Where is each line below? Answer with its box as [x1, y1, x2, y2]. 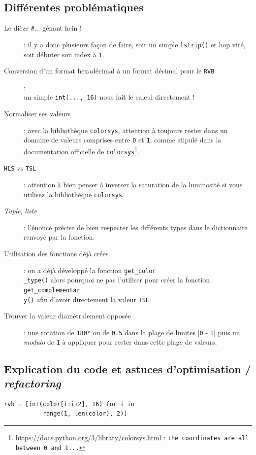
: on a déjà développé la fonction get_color [24, 265, 156, 275]
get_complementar [24, 286, 80, 294]
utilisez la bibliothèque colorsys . [24, 189, 125, 199]
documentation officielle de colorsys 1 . [24, 144, 140, 156]
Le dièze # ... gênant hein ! [4, 23, 82, 33]
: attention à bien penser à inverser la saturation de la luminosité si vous [24, 179, 243, 189]
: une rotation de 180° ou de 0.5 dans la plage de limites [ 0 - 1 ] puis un [24, 327, 240, 337]
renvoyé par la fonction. [24, 232, 95, 242]
